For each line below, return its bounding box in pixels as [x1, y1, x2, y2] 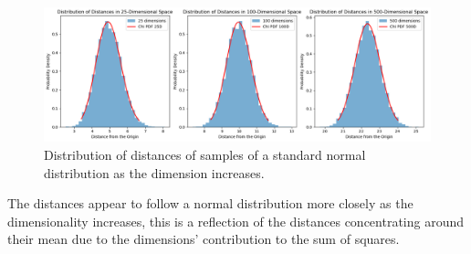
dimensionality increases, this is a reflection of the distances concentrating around [7, 211, 465, 230]
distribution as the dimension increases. [44, 163, 265, 182]
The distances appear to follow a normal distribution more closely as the [7, 194, 413, 213]
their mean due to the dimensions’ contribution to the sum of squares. [7, 229, 400, 249]
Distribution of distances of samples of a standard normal [44, 145, 366, 164]
